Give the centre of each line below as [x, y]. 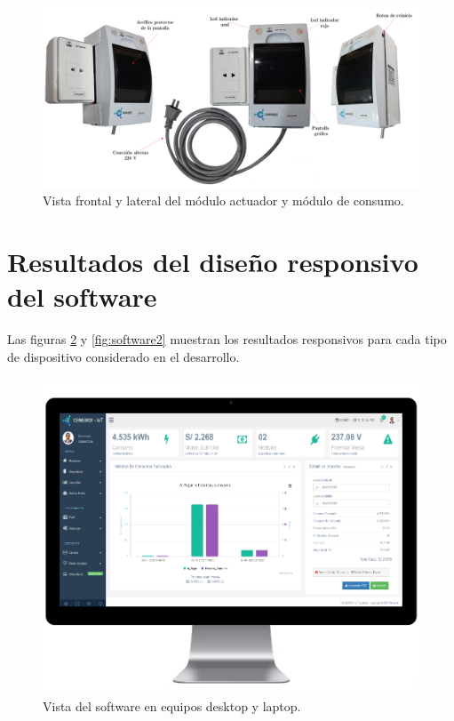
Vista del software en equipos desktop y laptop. [172, 706]
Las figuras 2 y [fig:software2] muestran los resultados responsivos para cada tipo [227, 339]
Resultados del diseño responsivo [213, 262]
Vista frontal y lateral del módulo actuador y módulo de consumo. [223, 200]
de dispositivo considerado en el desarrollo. [123, 356]
